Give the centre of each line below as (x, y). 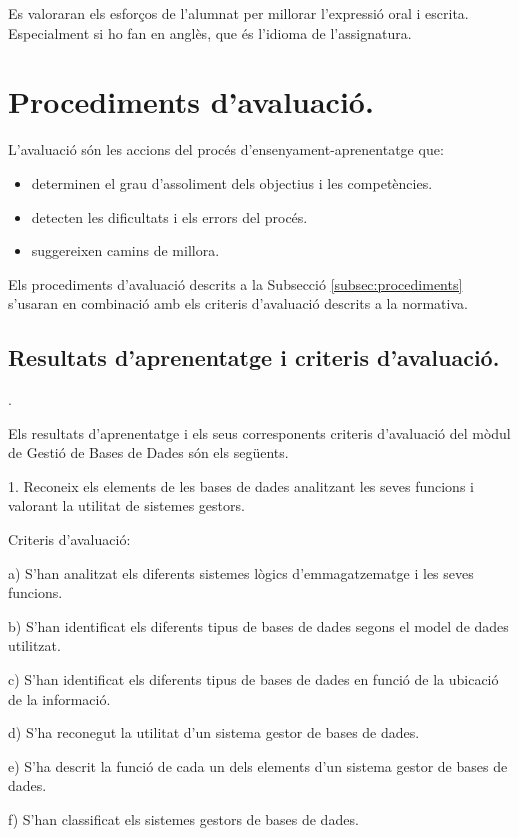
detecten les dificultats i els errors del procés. (169, 216)
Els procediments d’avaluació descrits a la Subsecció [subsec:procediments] (235, 283)
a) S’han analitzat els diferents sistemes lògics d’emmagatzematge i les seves (241, 572)
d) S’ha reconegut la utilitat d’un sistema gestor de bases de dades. (214, 732)
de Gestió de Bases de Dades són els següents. (148, 452)
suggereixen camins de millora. (125, 250)
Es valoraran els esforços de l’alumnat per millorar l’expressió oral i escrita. (238, 13)
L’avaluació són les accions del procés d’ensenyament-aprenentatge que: (226, 149)
